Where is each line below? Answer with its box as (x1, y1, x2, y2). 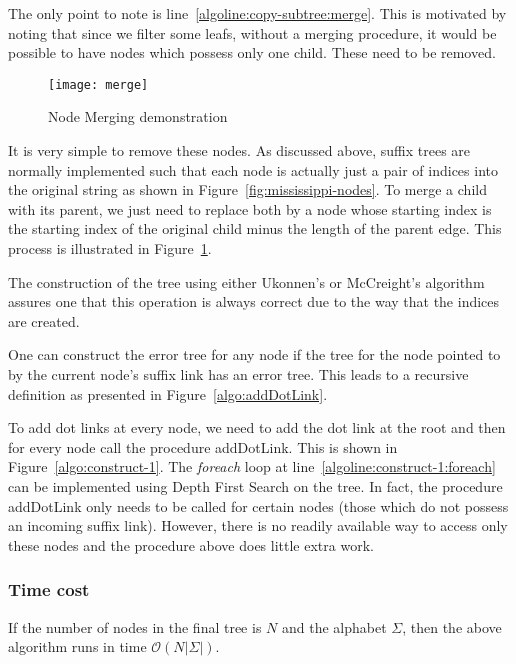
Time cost (8, 577, 90, 602)
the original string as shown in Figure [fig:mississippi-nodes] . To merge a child (8, 179, 487, 200)
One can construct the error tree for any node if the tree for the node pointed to (8, 344, 501, 365)
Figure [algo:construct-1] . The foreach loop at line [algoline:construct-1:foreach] (8, 456, 496, 477)
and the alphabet (281, 616, 387, 637)
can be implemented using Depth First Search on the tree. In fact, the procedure (8, 475, 503, 496)
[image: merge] (48, 77, 149, 92)
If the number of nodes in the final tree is (8, 616, 262, 637)
